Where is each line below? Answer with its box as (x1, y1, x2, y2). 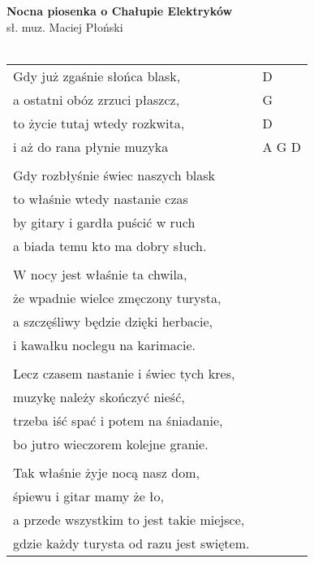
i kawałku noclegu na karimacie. (13, 335, 196, 354)
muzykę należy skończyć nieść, (13, 387, 185, 406)
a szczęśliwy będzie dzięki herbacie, (13, 311, 213, 331)
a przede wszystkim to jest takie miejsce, (13, 509, 245, 529)
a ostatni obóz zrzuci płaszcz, (13, 89, 180, 109)
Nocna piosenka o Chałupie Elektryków (6, 2, 233, 19)
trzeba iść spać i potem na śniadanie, (13, 410, 223, 430)
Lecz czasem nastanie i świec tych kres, (13, 363, 235, 383)
